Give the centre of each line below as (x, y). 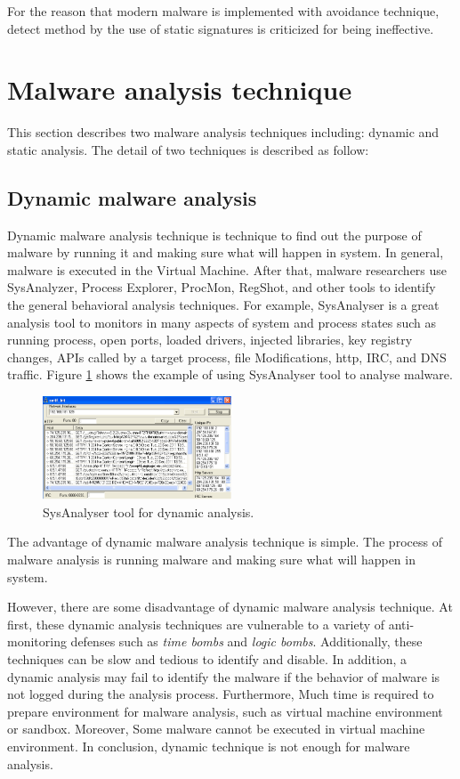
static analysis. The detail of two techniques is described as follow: (188, 149)
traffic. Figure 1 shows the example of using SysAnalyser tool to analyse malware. (230, 374)
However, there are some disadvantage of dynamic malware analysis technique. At (230, 607)
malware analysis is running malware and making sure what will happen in (211, 559)
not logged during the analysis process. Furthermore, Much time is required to (221, 694)
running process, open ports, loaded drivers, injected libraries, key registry (210, 340)
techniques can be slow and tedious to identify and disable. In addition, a (207, 658)
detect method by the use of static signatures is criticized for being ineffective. (221, 28)
